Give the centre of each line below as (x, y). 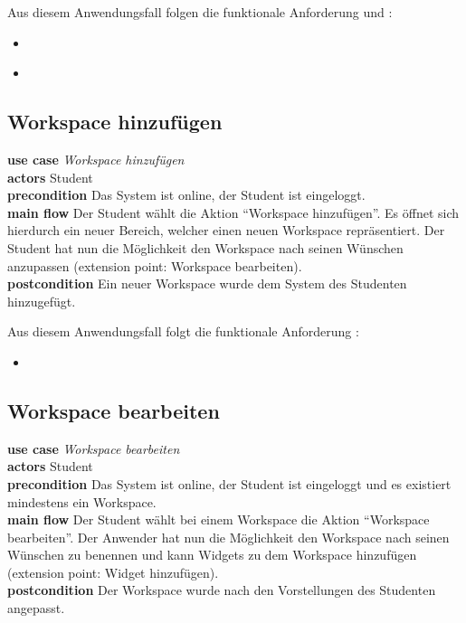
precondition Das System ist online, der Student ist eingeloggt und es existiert (229, 483)
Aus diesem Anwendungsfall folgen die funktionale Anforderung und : (200, 12)
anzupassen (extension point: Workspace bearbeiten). (155, 265)
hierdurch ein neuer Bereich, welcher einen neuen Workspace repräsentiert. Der (226, 230)
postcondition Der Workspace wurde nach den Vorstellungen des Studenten (222, 590)
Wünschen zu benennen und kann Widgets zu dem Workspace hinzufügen (212, 555)
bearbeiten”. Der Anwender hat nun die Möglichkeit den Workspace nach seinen (228, 537)
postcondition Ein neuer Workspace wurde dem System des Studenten (207, 283)
